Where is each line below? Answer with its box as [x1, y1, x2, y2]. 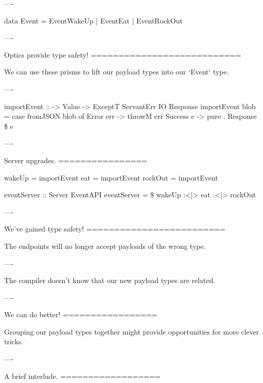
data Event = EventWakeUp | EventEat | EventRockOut [4, 15, 183, 25]
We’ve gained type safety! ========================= [4, 223, 226, 234]
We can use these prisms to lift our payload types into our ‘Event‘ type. [4, 66, 229, 77]
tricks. [4, 336, 23, 347]
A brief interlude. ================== [4, 370, 161, 381]
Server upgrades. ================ [4, 155, 148, 165]
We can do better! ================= [4, 309, 157, 320]
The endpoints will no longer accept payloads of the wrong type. [4, 240, 206, 251]
